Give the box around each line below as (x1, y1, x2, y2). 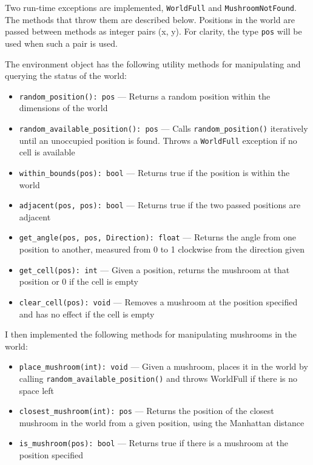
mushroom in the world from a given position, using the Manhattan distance (19, 416, 305, 429)
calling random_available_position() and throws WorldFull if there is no (19, 372, 298, 384)
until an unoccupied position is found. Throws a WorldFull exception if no (19, 134, 297, 146)
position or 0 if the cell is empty (19, 275, 138, 288)
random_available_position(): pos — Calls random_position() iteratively (19, 121, 308, 134)
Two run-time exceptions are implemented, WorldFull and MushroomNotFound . (5, 1, 297, 13)
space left (19, 384, 55, 396)
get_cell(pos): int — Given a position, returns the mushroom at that (19, 263, 290, 276)
